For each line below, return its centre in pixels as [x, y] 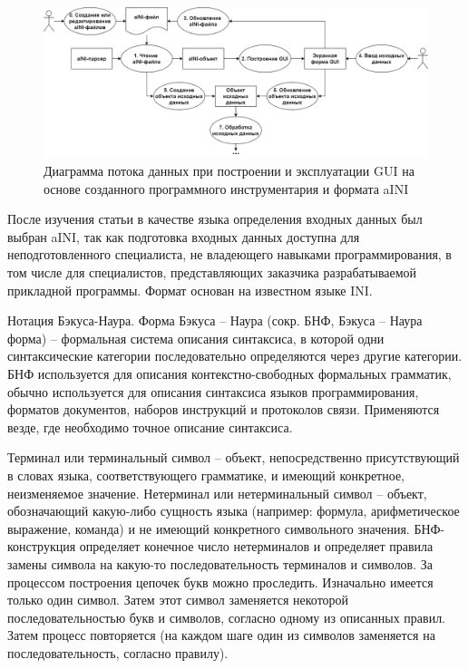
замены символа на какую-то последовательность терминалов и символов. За [220, 563]
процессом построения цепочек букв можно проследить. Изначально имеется [220, 582]
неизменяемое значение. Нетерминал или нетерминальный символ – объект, [217, 493]
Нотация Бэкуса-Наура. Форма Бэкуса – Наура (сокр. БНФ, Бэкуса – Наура [215, 320]
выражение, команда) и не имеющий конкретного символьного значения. [209, 528]
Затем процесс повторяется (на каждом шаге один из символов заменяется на [221, 635]
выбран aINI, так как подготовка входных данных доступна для [184, 236]
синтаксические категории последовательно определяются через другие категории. [235, 356]
